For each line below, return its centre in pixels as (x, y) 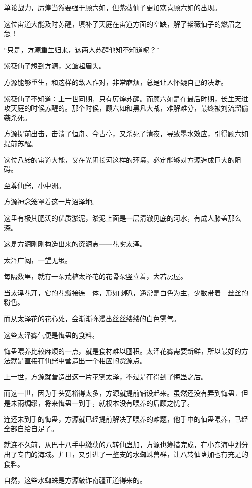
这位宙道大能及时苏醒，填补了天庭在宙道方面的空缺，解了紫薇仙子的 (112, 24)
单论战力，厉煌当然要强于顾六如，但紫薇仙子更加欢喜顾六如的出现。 (112, 7)
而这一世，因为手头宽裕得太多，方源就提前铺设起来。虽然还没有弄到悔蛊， (123, 393)
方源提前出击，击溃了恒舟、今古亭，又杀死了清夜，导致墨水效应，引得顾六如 (126, 134)
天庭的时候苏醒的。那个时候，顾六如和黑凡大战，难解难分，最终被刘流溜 (126, 108)
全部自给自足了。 (31, 428)
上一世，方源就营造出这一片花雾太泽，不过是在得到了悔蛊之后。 (106, 377)
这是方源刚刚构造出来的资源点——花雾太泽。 (75, 244)
